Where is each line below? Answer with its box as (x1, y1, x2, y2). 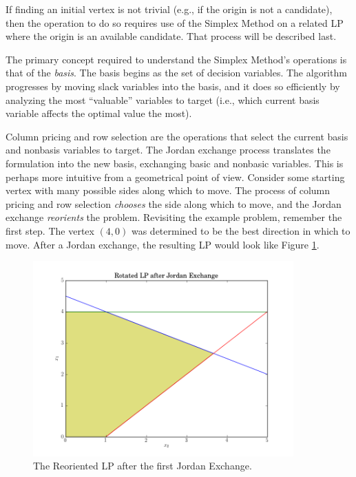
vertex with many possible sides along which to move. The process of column (6, 183, 331, 198)
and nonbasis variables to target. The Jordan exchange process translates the (6, 142, 331, 157)
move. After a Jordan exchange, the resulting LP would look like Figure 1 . (6, 237, 320, 251)
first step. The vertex (6, 223, 94, 237)
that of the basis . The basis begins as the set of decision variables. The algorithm (6, 65, 347, 80)
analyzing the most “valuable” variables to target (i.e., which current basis (6, 92, 320, 107)
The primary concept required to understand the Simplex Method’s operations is (6, 52, 347, 66)
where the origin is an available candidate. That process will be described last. (6, 29, 337, 43)
